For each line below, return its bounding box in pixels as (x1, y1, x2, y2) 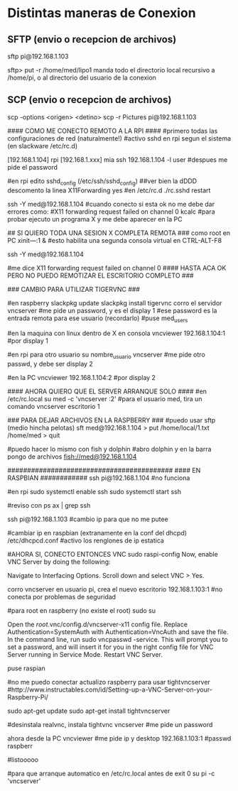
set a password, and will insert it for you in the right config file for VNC (7, 643, 214, 651)
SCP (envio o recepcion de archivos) (7, 94, 172, 106)
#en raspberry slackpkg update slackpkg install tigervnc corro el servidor (7, 298, 222, 307)
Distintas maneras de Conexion (7, 5, 197, 21)
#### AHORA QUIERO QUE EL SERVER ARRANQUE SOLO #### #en (7, 387, 207, 395)
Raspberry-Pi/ (7, 693, 48, 702)
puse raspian (7, 664, 45, 672)
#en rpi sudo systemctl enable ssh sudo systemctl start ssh (7, 488, 181, 496)
